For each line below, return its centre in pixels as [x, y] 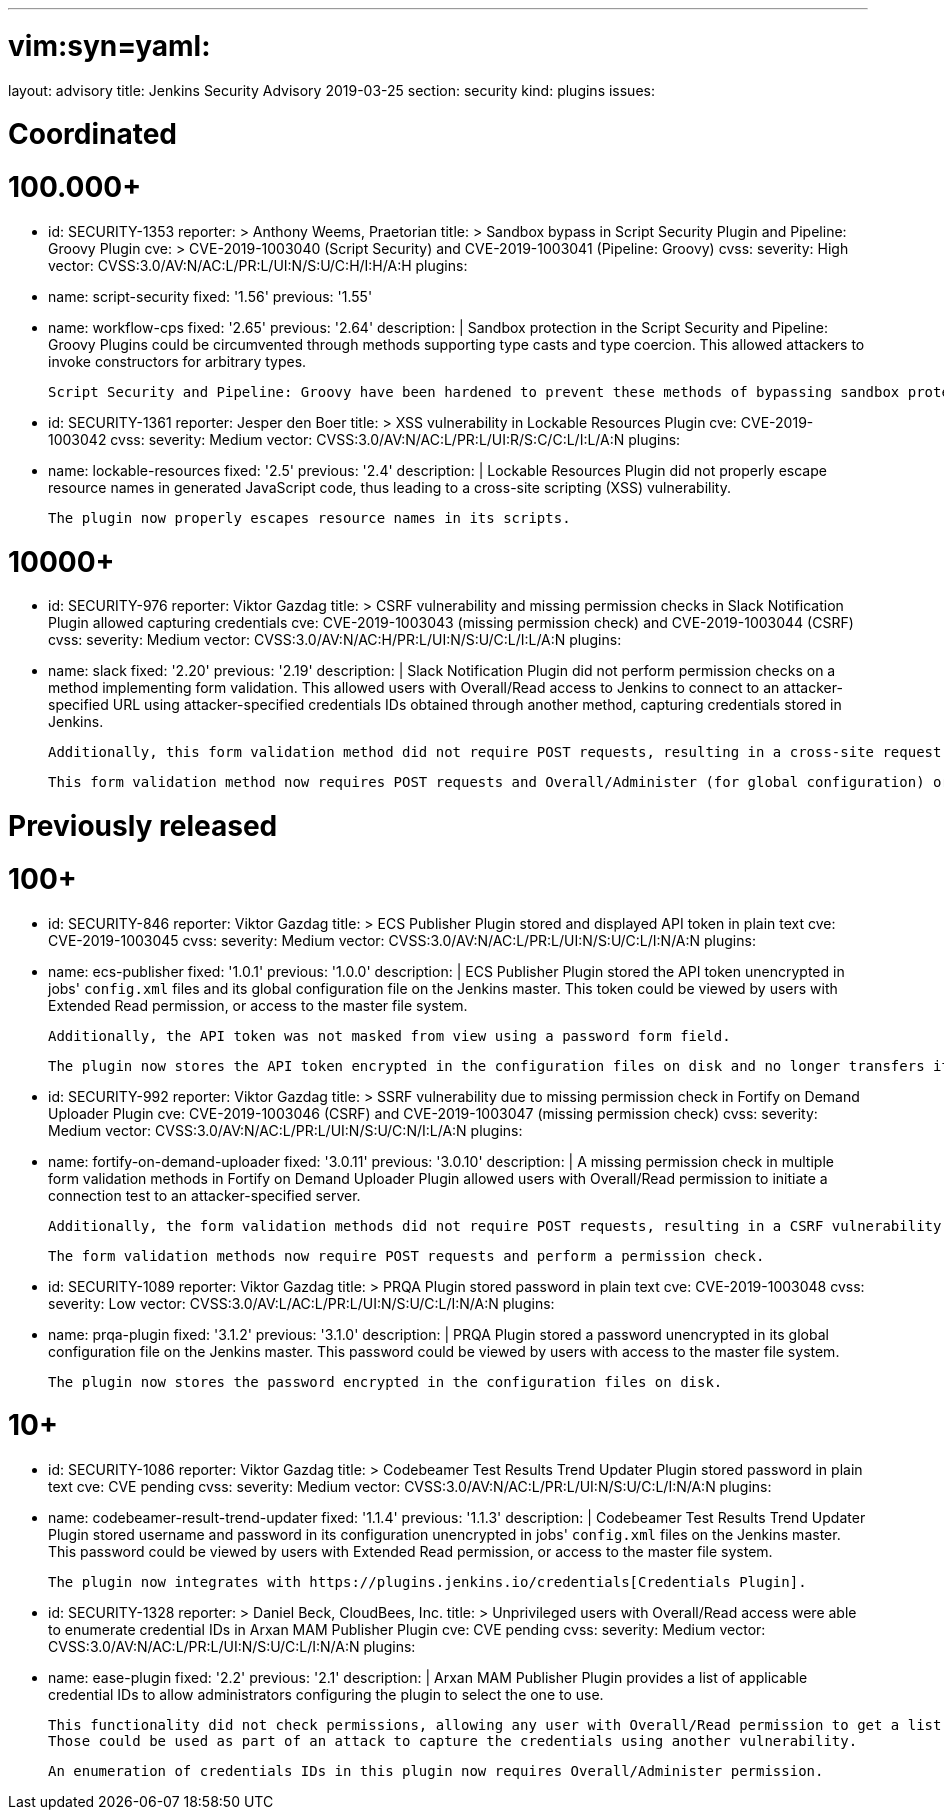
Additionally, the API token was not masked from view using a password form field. [389, 1035]
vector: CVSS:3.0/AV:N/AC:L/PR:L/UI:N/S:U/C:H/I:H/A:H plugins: [258, 265]
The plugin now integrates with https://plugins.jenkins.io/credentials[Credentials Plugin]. [427, 1582]
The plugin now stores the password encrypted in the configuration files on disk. [385, 1381]
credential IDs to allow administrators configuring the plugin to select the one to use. [326, 1694]
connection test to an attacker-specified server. [204, 1195]
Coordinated [93, 134]
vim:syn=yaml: [109, 45]
